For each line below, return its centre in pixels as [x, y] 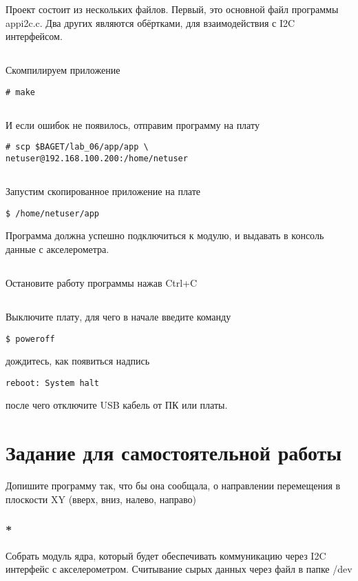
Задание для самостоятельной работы [174, 452]
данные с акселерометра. [57, 248]
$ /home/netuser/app [53, 213]
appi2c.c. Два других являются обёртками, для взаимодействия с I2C [150, 22]
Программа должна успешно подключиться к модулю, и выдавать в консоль [165, 235]
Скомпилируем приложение [63, 70]
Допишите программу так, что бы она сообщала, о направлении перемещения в [173, 486]
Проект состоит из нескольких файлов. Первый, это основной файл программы [172, 9]
